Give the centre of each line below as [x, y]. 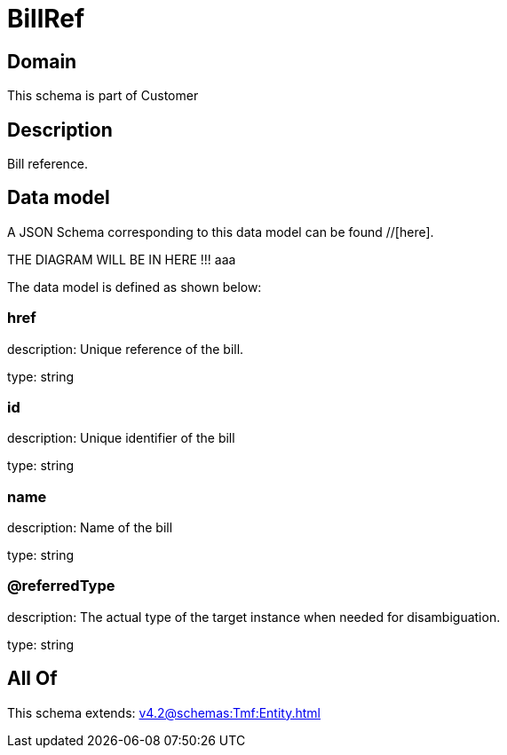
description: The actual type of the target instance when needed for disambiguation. [254, 617]
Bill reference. [48, 164]
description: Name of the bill [90, 528]
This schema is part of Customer [103, 96]
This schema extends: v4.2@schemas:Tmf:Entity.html [164, 712]
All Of [32, 679]
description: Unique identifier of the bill [121, 438]
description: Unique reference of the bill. [126, 349]
